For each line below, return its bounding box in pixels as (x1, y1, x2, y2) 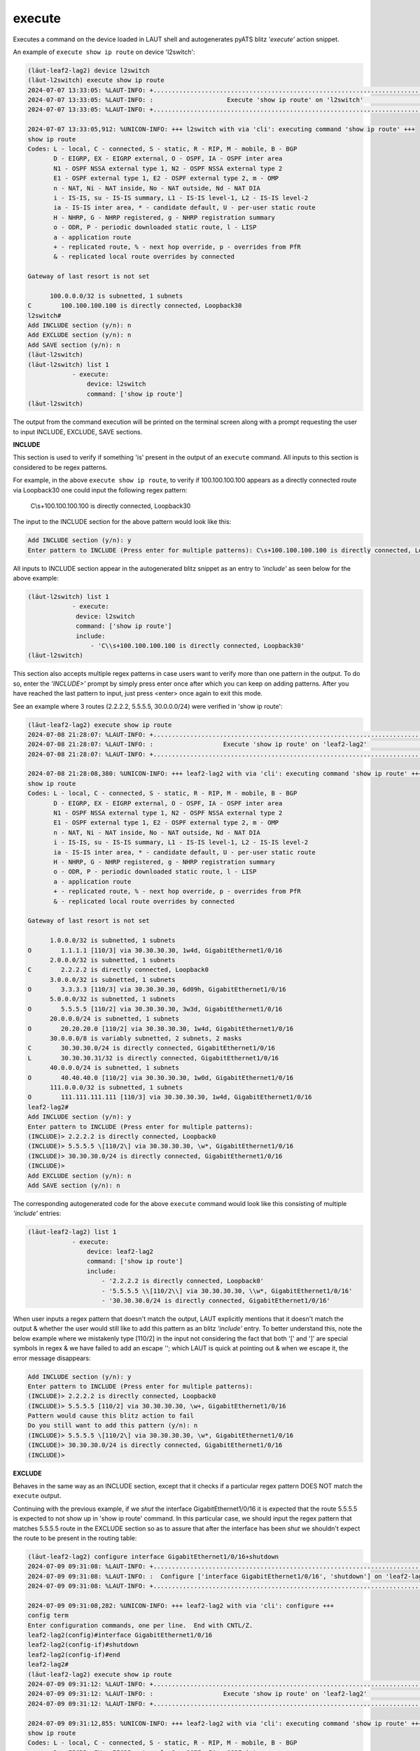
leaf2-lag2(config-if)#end (27, 1650, 120, 1659)
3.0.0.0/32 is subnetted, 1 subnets (50, 976, 176, 983)
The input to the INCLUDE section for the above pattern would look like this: (13, 518, 232, 526)
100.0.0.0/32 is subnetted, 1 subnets (50, 291, 183, 300)
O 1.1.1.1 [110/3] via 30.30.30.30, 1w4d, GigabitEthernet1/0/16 (27, 946, 283, 954)
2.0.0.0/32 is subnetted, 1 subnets (50, 956, 176, 964)
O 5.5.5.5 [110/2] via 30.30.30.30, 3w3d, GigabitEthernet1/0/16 (27, 1005, 283, 1013)
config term (27, 1612, 69, 1619)
